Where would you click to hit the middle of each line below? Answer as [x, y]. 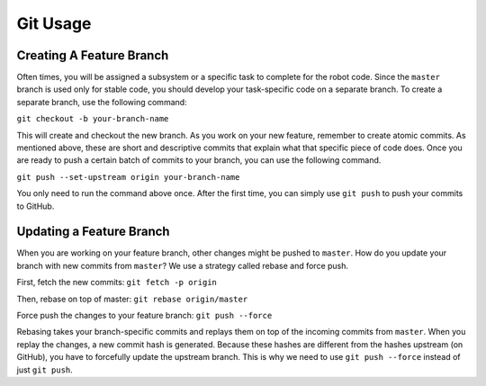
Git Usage [54, 23]
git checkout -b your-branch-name [93, 119]
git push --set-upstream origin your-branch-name [128, 177]
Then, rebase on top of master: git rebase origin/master [132, 299]
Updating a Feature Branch [93, 232]
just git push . [45, 370]
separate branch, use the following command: [102, 102]
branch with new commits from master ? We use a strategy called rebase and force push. [183, 265]
